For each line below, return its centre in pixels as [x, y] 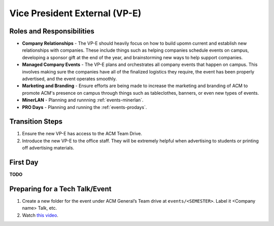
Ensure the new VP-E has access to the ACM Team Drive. [82, 134]
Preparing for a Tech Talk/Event [60, 189]
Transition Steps [36, 122]
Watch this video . [40, 215]
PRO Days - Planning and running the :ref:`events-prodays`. [84, 107]
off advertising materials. [48, 148]
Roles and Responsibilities [52, 31]
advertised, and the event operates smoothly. [70, 79]
